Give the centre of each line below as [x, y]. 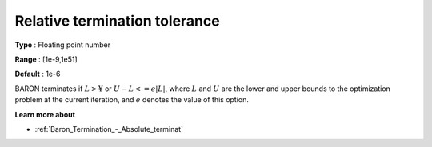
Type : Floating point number [63, 45]
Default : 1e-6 [38, 74]
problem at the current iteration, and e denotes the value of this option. [132, 100]
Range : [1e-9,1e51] [46, 59]
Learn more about [45, 114]
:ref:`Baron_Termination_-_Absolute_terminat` [109, 129]
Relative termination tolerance [117, 21]
